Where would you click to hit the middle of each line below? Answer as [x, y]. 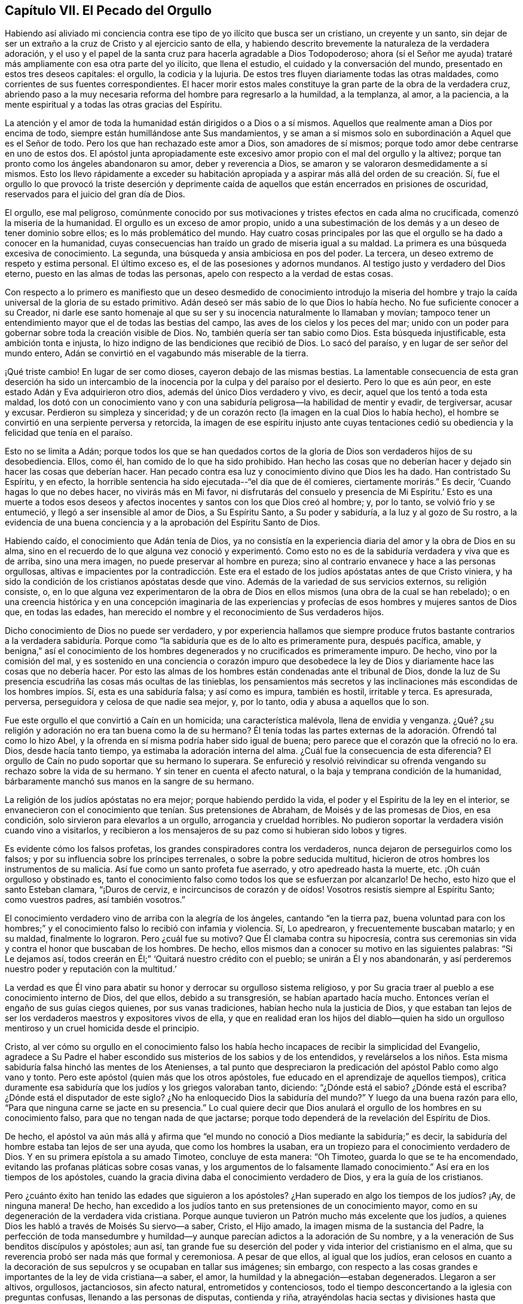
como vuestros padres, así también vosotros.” [95, 900]
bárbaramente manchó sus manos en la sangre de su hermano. [129, 781]
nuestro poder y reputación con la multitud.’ [91, 969]
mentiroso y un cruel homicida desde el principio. [102, 1028]
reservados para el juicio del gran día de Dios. [95, 194]
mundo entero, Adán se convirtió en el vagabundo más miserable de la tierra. [157, 353]
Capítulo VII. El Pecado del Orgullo [108, 10]
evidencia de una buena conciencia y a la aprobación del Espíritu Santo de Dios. [163, 523]
